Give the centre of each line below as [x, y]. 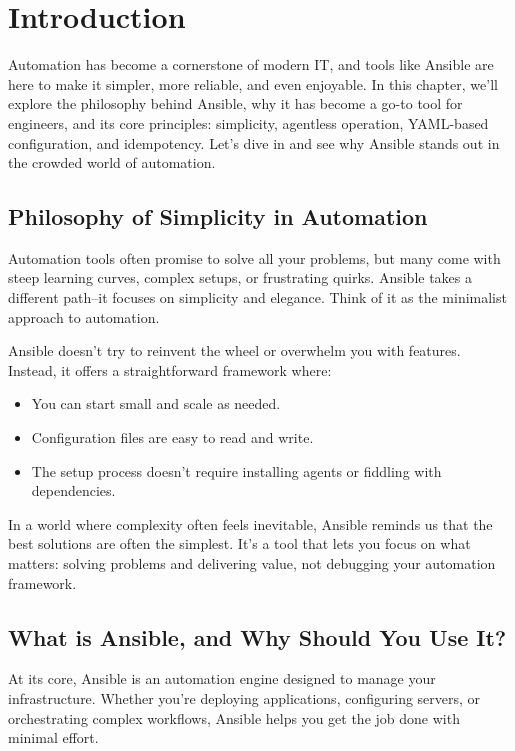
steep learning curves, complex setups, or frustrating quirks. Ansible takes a [240, 277]
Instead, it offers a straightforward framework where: [170, 369]
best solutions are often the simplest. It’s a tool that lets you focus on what [239, 543]
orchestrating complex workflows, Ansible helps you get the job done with [234, 717]
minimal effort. [53, 737]
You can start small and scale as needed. [156, 403]
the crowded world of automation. [112, 162]
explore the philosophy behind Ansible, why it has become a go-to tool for [235, 103]
